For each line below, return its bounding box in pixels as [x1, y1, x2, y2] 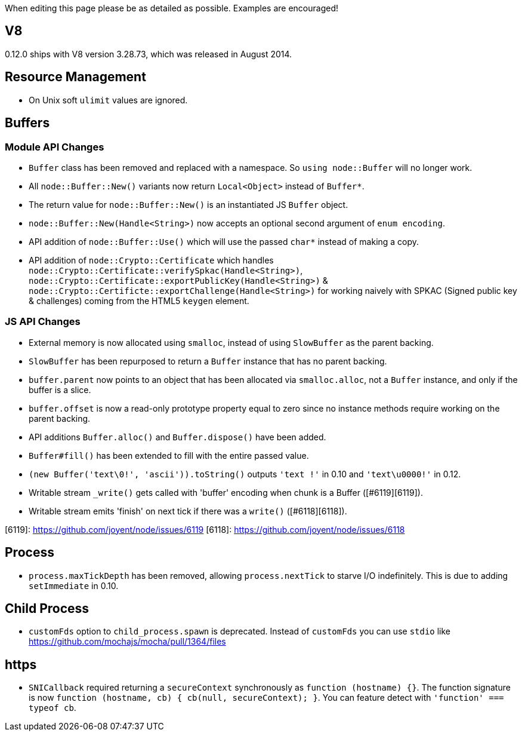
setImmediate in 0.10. [29, 580, 119, 591]
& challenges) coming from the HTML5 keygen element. [29, 295, 249, 306]
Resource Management [5, 69, 146, 85]
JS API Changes [5, 315, 81, 328]
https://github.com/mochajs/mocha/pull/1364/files [29, 636, 226, 647]
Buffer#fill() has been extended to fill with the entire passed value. [29, 450, 309, 461]
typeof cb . [29, 703, 76, 713]
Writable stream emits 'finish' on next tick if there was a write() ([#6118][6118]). [29, 505, 347, 516]
